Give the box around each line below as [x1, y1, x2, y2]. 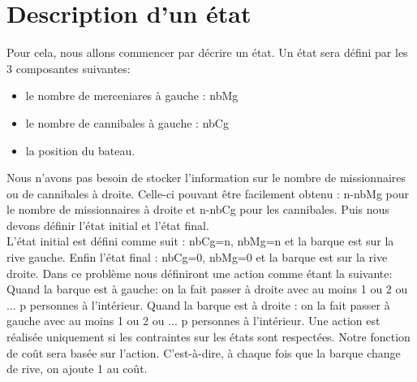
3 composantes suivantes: [6, 59, 131, 76]
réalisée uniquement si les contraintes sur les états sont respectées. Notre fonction [6, 328, 411, 345]
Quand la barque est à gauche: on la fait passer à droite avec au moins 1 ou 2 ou [6, 280, 408, 297]
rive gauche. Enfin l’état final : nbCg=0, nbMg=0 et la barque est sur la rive [6, 249, 388, 266]
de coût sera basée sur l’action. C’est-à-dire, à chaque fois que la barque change [6, 344, 401, 361]
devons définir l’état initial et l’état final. [6, 216, 209, 233]
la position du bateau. [25, 141, 135, 158]
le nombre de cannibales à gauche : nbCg [25, 114, 229, 131]
